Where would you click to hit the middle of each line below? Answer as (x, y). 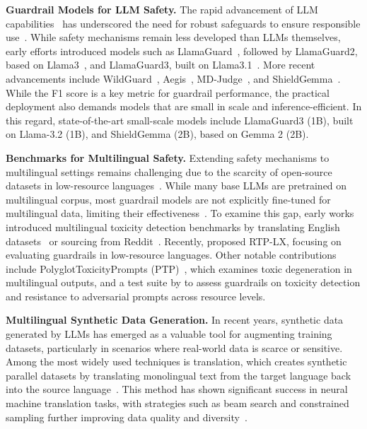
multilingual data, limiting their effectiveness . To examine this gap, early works (180, 213)
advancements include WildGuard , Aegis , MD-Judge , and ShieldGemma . (173, 78)
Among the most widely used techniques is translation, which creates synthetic (176, 362)
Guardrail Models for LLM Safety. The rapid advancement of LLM (162, 9)
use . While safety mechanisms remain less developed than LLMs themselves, (173, 37)
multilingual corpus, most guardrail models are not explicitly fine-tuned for (168, 199)
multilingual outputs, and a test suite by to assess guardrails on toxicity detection (183, 282)
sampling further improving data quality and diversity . (127, 417)
